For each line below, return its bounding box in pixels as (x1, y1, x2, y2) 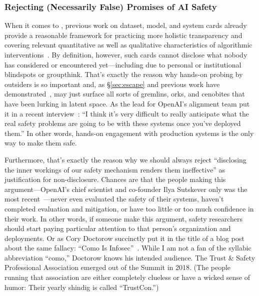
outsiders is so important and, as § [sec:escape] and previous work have (4, 78, 220, 89)
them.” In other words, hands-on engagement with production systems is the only (4, 127, 254, 138)
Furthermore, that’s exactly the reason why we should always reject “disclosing (4, 154, 246, 164)
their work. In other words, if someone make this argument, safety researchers (4, 213, 242, 223)
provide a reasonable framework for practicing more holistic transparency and (4, 29, 242, 40)
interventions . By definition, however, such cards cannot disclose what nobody (4, 49, 247, 59)
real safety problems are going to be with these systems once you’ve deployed (4, 118, 241, 128)
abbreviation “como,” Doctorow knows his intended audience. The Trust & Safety (4, 252, 255, 262)
